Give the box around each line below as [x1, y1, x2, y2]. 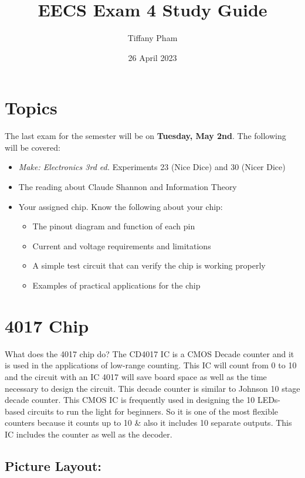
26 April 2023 [128, 51, 177, 63]
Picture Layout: [5, 456, 102, 474]
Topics [5, 96, 57, 120]
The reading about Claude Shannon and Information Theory [18, 181, 237, 193]
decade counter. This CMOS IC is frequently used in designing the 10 [5, 394, 255, 406]
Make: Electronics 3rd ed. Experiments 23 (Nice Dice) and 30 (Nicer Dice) [18, 161, 286, 173]
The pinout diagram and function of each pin [32, 220, 195, 232]
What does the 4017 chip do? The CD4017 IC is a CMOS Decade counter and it [5, 347, 294, 360]
